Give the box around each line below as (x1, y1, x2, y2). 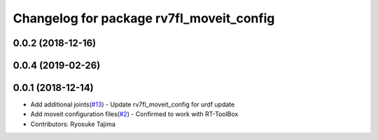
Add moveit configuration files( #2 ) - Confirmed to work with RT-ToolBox (30, 110, 239, 118)
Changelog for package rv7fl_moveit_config (13, 10, 275, 26)
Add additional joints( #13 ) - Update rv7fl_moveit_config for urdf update (30, 100, 235, 108)
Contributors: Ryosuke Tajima (30, 120, 115, 128)
